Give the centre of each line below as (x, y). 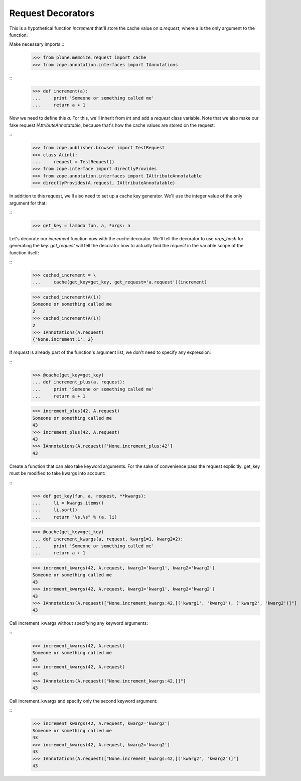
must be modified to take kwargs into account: (57, 473)
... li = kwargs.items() (68, 503)
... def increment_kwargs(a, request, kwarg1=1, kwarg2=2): (108, 539)
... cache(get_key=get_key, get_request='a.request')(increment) (120, 282)
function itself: (24, 253)
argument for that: (28, 203)
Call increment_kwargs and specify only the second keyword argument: (83, 701)
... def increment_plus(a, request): (79, 382)
